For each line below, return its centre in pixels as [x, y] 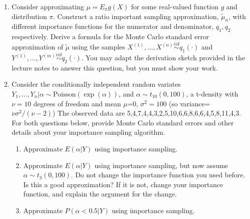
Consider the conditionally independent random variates [96, 84]
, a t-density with [212, 94]
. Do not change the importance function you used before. [158, 175]
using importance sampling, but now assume [161, 165]
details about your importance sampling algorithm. [88, 132]
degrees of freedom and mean [77, 103]
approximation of [37, 47]
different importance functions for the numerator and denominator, [112, 26]
